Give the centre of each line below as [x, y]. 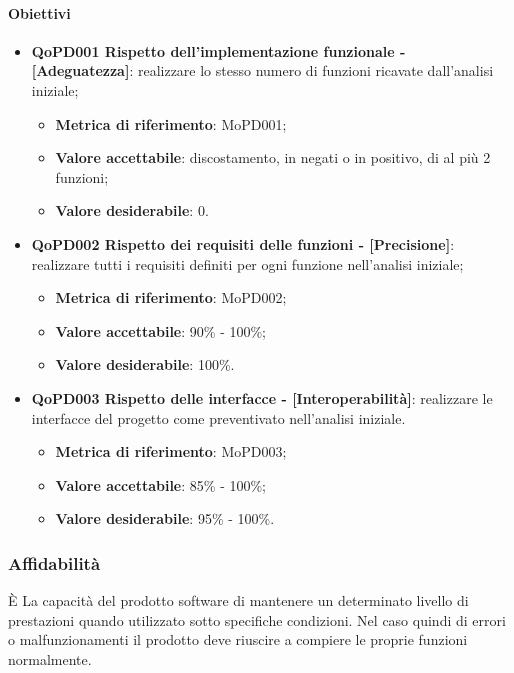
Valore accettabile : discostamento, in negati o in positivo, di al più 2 [273, 157]
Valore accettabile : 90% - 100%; [161, 330]
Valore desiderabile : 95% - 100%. [165, 518]
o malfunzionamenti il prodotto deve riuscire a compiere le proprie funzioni [238, 639]
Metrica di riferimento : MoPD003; [171, 451]
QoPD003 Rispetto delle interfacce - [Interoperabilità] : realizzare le [262, 397]
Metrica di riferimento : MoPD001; [171, 123]
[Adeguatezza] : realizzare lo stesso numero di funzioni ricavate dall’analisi [262, 70]
